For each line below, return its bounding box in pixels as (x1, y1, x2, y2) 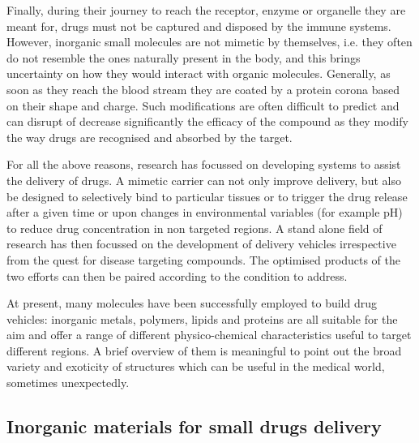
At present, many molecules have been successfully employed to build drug (6, 295, 377, 312)
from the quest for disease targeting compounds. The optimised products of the (6, 251, 400, 268)
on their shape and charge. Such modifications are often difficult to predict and (6, 97, 400, 114)
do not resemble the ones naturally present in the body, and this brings (6, 49, 361, 66)
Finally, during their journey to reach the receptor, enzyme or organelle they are (6, 2, 406, 18)
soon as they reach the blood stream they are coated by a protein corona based (6, 80, 400, 97)
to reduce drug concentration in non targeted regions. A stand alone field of (6, 219, 383, 236)
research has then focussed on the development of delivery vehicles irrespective (6, 235, 396, 252)
